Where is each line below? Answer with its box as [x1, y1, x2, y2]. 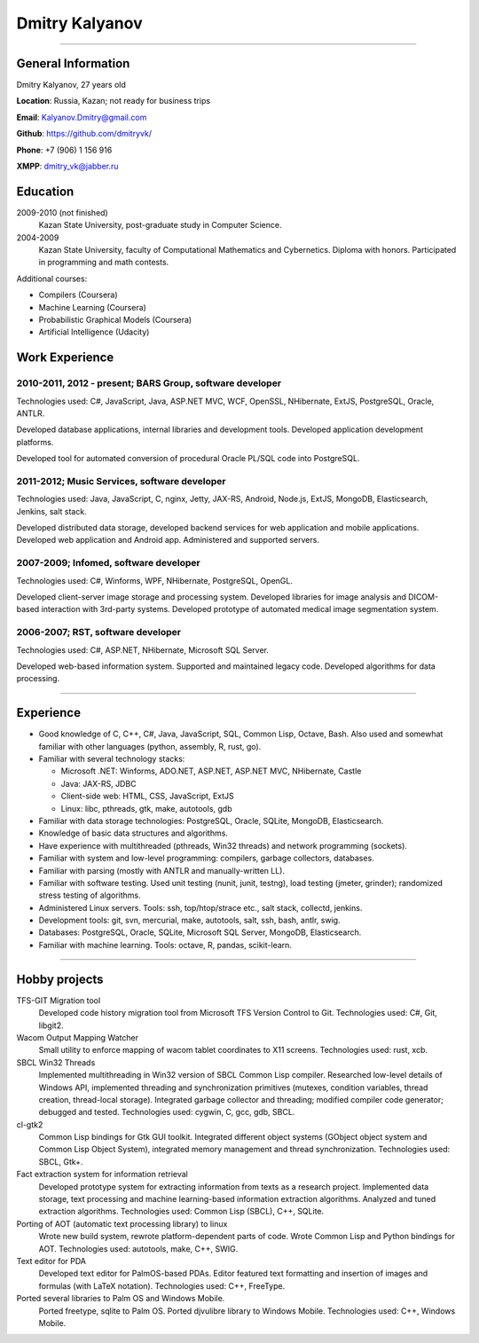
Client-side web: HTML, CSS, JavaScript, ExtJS [60, 790, 234, 802]
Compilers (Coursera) [38, 289, 119, 301]
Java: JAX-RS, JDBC [60, 778, 137, 789]
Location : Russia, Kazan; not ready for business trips [16, 96, 211, 106]
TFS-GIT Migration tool [16, 994, 101, 1006]
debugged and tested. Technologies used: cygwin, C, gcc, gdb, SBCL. [38, 1107, 295, 1118]
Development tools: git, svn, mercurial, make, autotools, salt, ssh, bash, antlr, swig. [38, 915, 341, 926]
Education [16, 184, 75, 199]
